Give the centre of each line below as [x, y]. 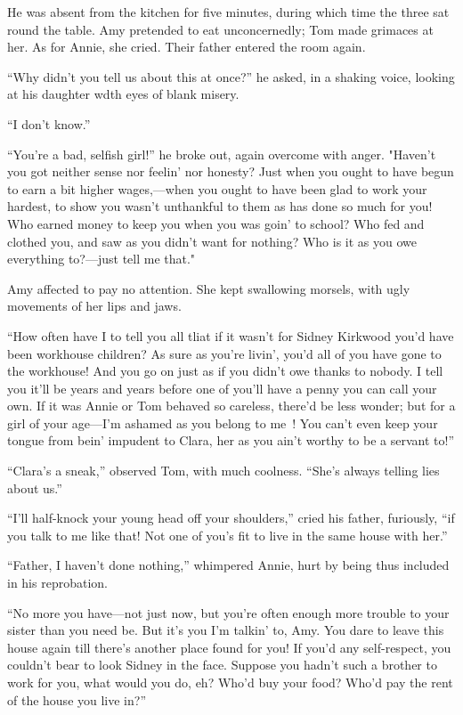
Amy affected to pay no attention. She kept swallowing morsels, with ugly [209, 288]
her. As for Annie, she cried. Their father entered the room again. [187, 47]
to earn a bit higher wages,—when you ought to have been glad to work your [217, 188]
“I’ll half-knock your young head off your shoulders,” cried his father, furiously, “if [231, 518]
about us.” [35, 487]
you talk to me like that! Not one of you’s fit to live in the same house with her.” [227, 535]
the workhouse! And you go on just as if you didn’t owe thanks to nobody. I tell [225, 371]
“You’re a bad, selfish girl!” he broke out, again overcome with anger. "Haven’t [222, 154]
